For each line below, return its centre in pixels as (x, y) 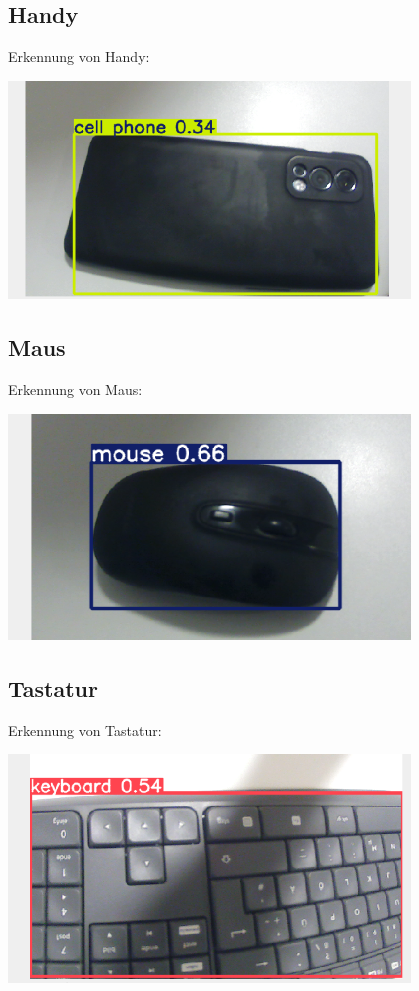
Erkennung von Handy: (79, 56)
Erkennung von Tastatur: (85, 729)
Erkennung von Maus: (75, 389)
